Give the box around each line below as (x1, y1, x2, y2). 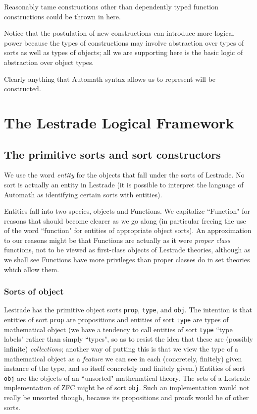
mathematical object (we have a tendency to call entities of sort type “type (4, 324, 233, 334)
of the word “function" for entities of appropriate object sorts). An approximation (4, 225, 252, 236)
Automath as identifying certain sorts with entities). (4, 189, 162, 199)
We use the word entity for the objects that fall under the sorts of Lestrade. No (4, 170, 245, 180)
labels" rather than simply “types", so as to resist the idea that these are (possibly (4, 334, 253, 344)
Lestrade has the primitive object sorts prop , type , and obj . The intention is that (4, 304, 253, 315)
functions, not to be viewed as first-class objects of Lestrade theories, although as (4, 244, 251, 255)
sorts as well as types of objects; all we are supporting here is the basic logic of (4, 47, 243, 58)
